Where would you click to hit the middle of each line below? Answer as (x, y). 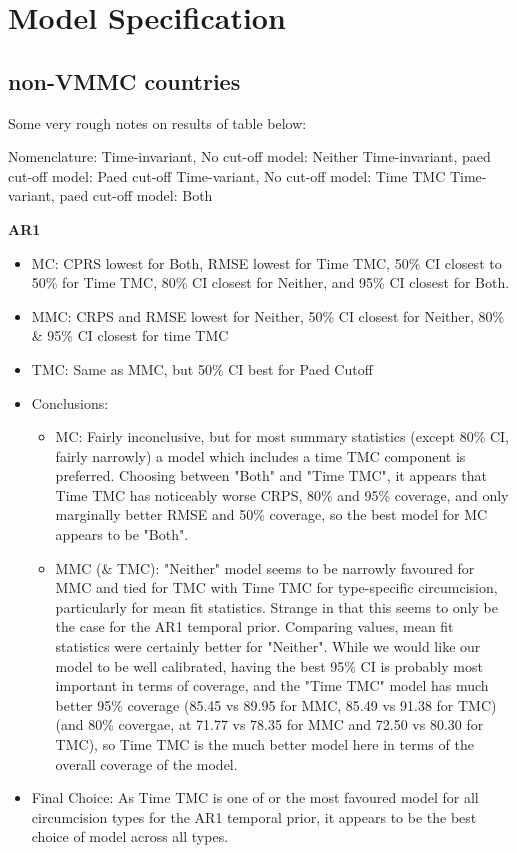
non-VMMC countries (124, 80)
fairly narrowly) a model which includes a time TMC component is (260, 455)
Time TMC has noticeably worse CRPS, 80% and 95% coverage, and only (282, 494)
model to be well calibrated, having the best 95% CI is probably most (269, 665)
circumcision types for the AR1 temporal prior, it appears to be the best (254, 816)
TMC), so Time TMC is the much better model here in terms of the (264, 744)
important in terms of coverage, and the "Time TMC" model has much (272, 685)
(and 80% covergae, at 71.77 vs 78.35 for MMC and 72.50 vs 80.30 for (269, 724)
